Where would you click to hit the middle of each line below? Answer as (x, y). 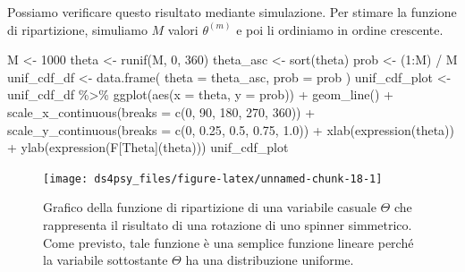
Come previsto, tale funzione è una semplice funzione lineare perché (228, 242)
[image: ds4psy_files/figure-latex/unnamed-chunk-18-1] (213, 178)
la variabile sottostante (106, 260)
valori (183, 29)
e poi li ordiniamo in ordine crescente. (340, 29)
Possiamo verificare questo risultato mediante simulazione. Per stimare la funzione (232, 12)
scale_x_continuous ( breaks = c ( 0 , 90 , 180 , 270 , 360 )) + (161, 111)
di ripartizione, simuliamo (77, 29)
